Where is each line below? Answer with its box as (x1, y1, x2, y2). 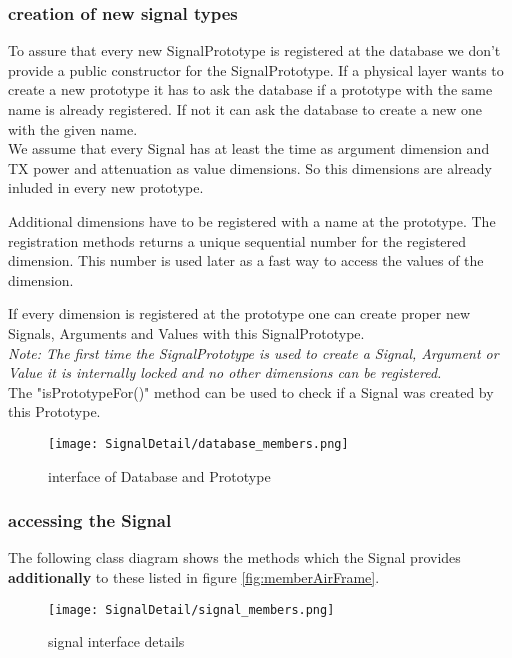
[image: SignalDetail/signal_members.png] (48, 602, 335, 617)
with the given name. (8, 118, 138, 139)
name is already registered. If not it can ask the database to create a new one (8, 99, 483, 119)
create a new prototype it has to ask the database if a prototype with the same (8, 79, 493, 100)
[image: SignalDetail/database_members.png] (48, 436, 349, 451)
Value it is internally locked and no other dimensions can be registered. (8, 362, 442, 383)
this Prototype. (8, 401, 101, 422)
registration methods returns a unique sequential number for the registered (8, 230, 467, 251)
